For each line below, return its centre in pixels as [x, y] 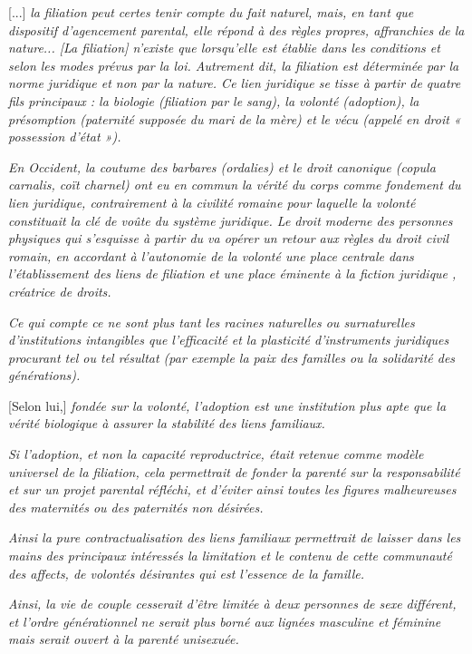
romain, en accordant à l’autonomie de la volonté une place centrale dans [211, 255]
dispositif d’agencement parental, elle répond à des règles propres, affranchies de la [236, 29]
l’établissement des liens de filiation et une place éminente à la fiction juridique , [232, 273]
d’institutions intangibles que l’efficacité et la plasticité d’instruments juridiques [229, 340]
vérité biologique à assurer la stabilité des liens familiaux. [167, 423]
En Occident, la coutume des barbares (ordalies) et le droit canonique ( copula [222, 166]
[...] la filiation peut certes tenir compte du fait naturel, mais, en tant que [211, 12]
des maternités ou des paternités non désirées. [136, 507]
